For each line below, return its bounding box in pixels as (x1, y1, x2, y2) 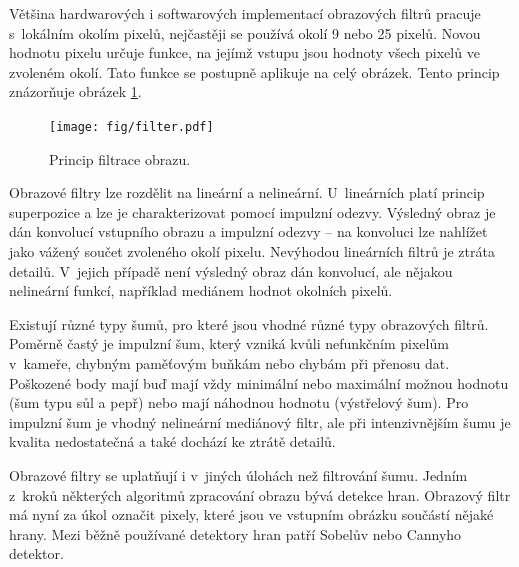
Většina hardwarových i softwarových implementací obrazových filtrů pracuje (9, 3, 481, 23)
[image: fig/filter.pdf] (49, 119, 214, 134)
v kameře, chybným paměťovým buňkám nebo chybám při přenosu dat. (9, 352, 450, 373)
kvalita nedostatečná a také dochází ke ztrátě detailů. (9, 431, 336, 452)
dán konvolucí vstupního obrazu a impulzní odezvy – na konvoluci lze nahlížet (9, 221, 488, 242)
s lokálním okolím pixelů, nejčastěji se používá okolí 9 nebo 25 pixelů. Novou (9, 22, 481, 43)
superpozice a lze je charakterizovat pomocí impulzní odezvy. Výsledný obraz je (9, 201, 496, 222)
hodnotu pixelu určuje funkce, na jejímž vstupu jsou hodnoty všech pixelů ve (9, 42, 480, 63)
